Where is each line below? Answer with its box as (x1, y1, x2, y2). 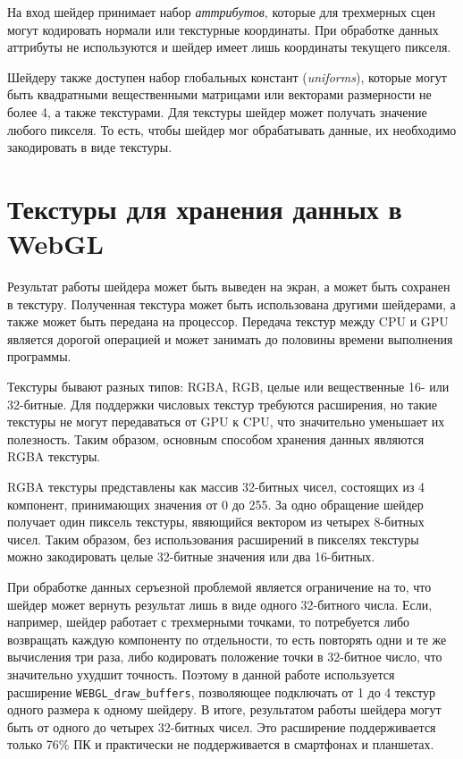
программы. (7, 347, 72, 366)
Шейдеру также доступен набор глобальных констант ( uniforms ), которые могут (7, 67, 447, 86)
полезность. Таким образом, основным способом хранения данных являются (7, 429, 425, 448)
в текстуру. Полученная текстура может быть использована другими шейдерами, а (7, 294, 456, 313)
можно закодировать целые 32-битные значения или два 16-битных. (7, 547, 375, 566)
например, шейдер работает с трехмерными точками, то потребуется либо (7, 612, 409, 631)
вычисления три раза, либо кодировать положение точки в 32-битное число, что (7, 647, 442, 666)
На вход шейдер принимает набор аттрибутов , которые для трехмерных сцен (7, 3, 436, 21)
